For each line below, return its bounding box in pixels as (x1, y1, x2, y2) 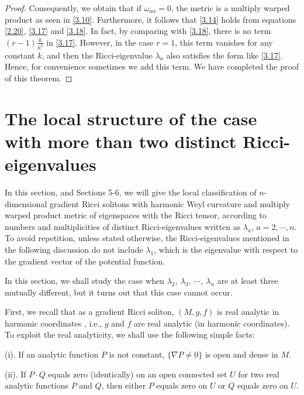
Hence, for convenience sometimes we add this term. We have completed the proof (5, 60, 299, 73)
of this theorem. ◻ (5, 71, 72, 84)
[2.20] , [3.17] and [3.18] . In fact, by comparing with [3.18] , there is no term (5, 25, 271, 37)
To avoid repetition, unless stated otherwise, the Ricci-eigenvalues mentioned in (5, 232, 289, 244)
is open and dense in (205, 348, 278, 360)
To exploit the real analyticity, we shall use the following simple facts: (5, 328, 255, 341)
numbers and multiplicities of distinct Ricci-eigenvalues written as (5, 220, 241, 232)
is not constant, (109, 348, 165, 360)
